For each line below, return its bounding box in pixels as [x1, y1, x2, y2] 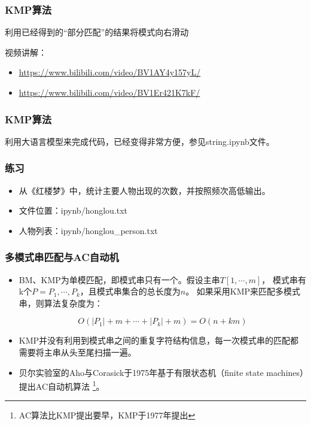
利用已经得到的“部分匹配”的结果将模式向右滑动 [5, 26, 189, 38]
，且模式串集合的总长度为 [80, 285, 181, 297]
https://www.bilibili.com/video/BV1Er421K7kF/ [19, 86, 200, 98]
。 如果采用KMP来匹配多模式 [185, 285, 301, 297]
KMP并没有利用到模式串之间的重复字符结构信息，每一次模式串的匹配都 [19, 334, 299, 347]
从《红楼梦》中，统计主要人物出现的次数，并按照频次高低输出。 [19, 184, 270, 196]
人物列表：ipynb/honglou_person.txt [19, 224, 158, 236]
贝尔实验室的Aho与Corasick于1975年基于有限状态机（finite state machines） [19, 366, 304, 378]
